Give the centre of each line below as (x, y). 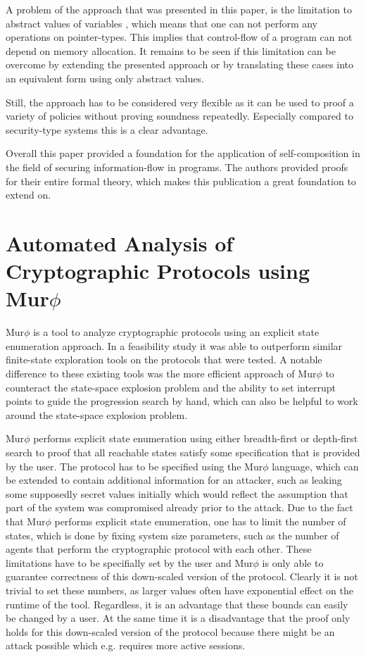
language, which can (315, 466)
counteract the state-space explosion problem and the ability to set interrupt (171, 387)
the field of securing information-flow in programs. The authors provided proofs (177, 167)
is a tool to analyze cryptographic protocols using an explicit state (176, 332)
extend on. (29, 195)
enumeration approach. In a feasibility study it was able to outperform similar (174, 345)
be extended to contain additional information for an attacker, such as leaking (174, 480)
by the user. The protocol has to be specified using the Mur (134, 466)
